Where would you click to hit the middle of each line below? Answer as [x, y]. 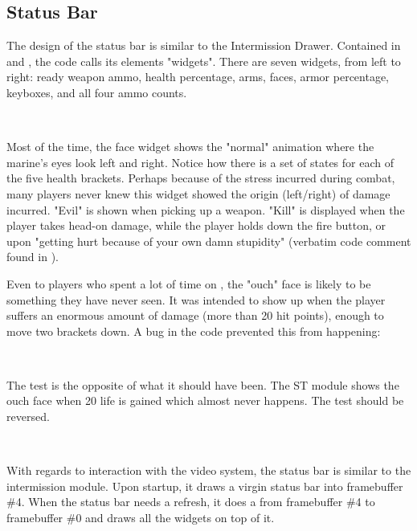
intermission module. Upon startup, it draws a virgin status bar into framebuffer [205, 486]
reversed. [28, 417]
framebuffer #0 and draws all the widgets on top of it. [141, 518]
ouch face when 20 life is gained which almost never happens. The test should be [205, 400]
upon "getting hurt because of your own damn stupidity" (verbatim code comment [209, 241]
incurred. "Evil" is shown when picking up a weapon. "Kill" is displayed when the [206, 209]
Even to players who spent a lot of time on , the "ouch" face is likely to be [189, 283]
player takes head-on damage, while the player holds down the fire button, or [196, 225]
